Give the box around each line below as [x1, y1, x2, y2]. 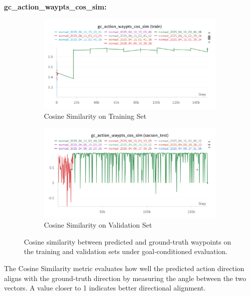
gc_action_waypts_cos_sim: [4, 1, 107, 11]
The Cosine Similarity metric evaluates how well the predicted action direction [4, 263, 245, 273]
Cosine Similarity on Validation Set [44, 220, 152, 230]
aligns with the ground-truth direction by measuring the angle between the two [4, 273, 247, 283]
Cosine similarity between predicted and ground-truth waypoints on [24, 236, 231, 247]
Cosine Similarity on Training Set [44, 110, 147, 121]
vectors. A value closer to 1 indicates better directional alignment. [4, 283, 206, 293]
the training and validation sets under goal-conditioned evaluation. [24, 246, 228, 257]
